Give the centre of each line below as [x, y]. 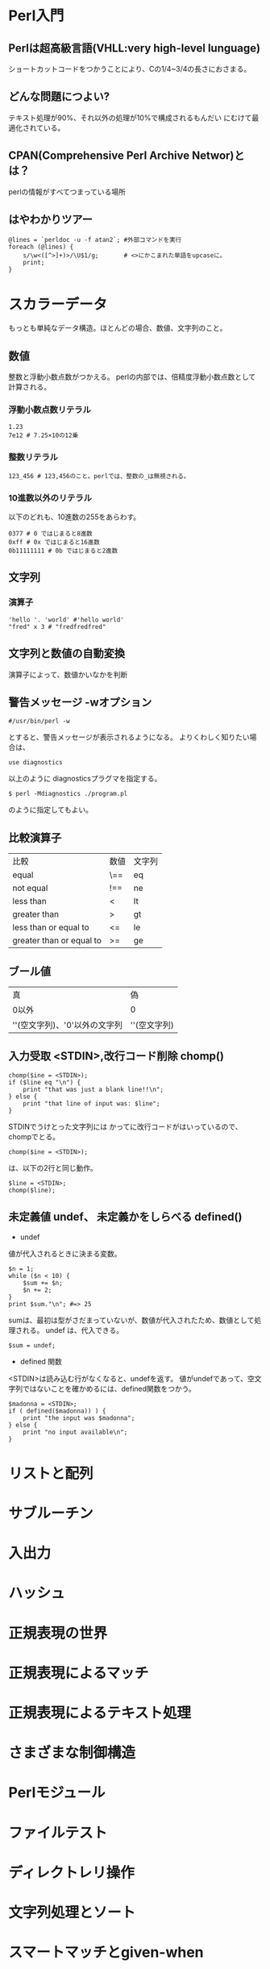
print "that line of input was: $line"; [91, 1103]
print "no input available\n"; [75, 1432]
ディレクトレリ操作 [72, 1873]
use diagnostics [35, 763]
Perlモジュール [57, 1793]
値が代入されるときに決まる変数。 [65, 1253]
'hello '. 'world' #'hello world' [66, 620]
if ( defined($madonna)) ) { [57, 1411]
